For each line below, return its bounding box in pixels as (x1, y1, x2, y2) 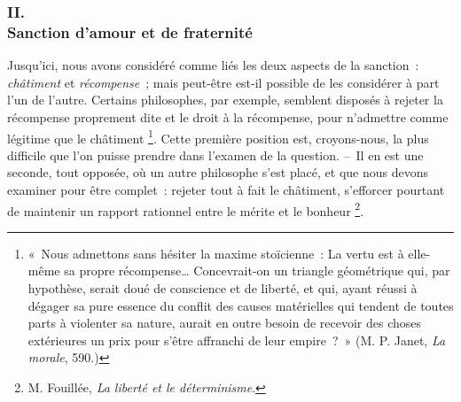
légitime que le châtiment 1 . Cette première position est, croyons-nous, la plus (7, 126, 429, 147)
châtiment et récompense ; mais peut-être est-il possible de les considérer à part (7, 73, 440, 91)
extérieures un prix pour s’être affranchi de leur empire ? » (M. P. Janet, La (27, 330, 446, 349)
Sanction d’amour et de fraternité (7, 20, 253, 43)
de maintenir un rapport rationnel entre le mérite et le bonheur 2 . (7, 198, 364, 220)
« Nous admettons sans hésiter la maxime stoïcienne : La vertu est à (27, 244, 404, 262)
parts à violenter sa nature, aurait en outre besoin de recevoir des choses (27, 313, 422, 332)
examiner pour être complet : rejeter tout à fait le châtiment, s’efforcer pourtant (7, 180, 445, 198)
